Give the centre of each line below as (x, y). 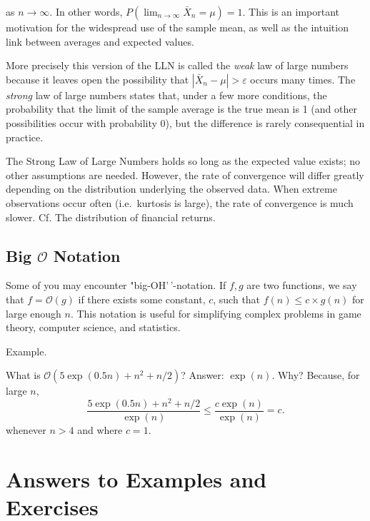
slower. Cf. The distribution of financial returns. (111, 217)
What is (23, 375)
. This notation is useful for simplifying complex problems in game (216, 313)
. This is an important (291, 11)
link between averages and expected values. (100, 41)
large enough (34, 313)
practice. (25, 137)
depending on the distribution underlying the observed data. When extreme (171, 189)
